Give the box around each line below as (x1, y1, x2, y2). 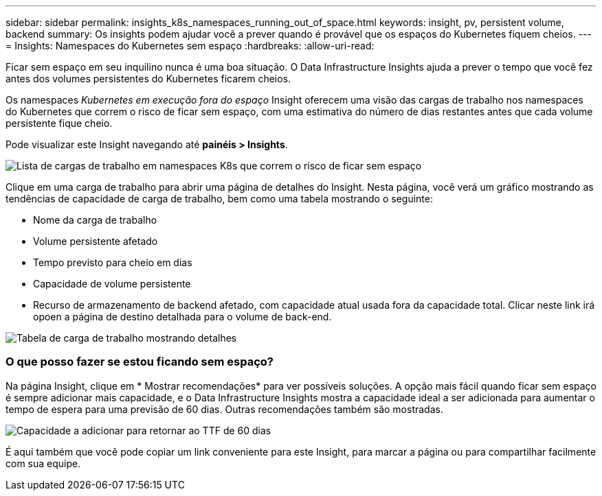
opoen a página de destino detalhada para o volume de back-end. (33, 311, 332, 322)
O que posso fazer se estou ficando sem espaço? (5, 355, 274, 369)
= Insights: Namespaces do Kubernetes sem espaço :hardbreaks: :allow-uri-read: (5, 40, 375, 51)
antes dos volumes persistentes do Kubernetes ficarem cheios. (5, 73, 291, 84)
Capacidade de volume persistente (33, 278, 191, 290)
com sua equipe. (5, 457, 81, 469)
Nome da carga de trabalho (33, 214, 157, 226)
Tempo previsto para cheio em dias (33, 257, 192, 268)
